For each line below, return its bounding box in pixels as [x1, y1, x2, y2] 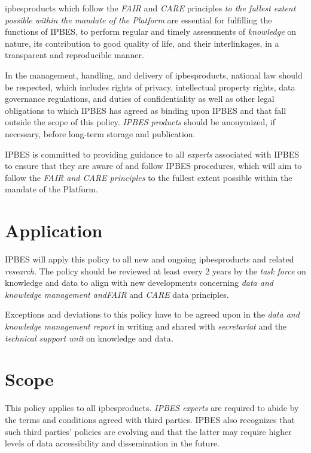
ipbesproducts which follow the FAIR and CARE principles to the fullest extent [5, 2, 296, 14]
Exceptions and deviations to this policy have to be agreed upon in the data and [5, 308, 300, 321]
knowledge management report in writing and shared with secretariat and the [5, 320, 287, 332]
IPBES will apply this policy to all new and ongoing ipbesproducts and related [5, 253, 294, 265]
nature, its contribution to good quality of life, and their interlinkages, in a [5, 37, 279, 49]
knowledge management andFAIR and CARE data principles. [5, 288, 229, 300]
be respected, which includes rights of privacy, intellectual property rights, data [5, 80, 295, 93]
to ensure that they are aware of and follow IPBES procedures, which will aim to [5, 159, 302, 172]
